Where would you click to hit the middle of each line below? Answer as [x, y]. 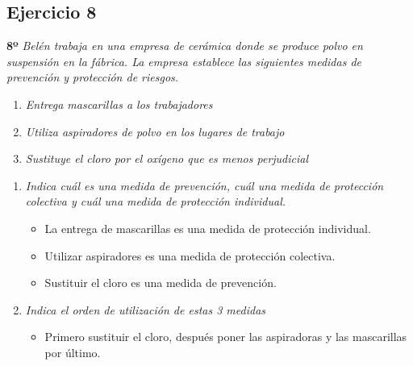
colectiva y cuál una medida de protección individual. [156, 201]
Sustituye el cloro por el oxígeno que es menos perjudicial [167, 158]
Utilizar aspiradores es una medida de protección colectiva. [190, 255]
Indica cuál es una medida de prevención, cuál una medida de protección [204, 185]
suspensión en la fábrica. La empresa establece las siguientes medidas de [184, 61]
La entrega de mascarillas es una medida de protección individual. [208, 228]
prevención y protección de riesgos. [93, 77]
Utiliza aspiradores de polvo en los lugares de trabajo [155, 131]
